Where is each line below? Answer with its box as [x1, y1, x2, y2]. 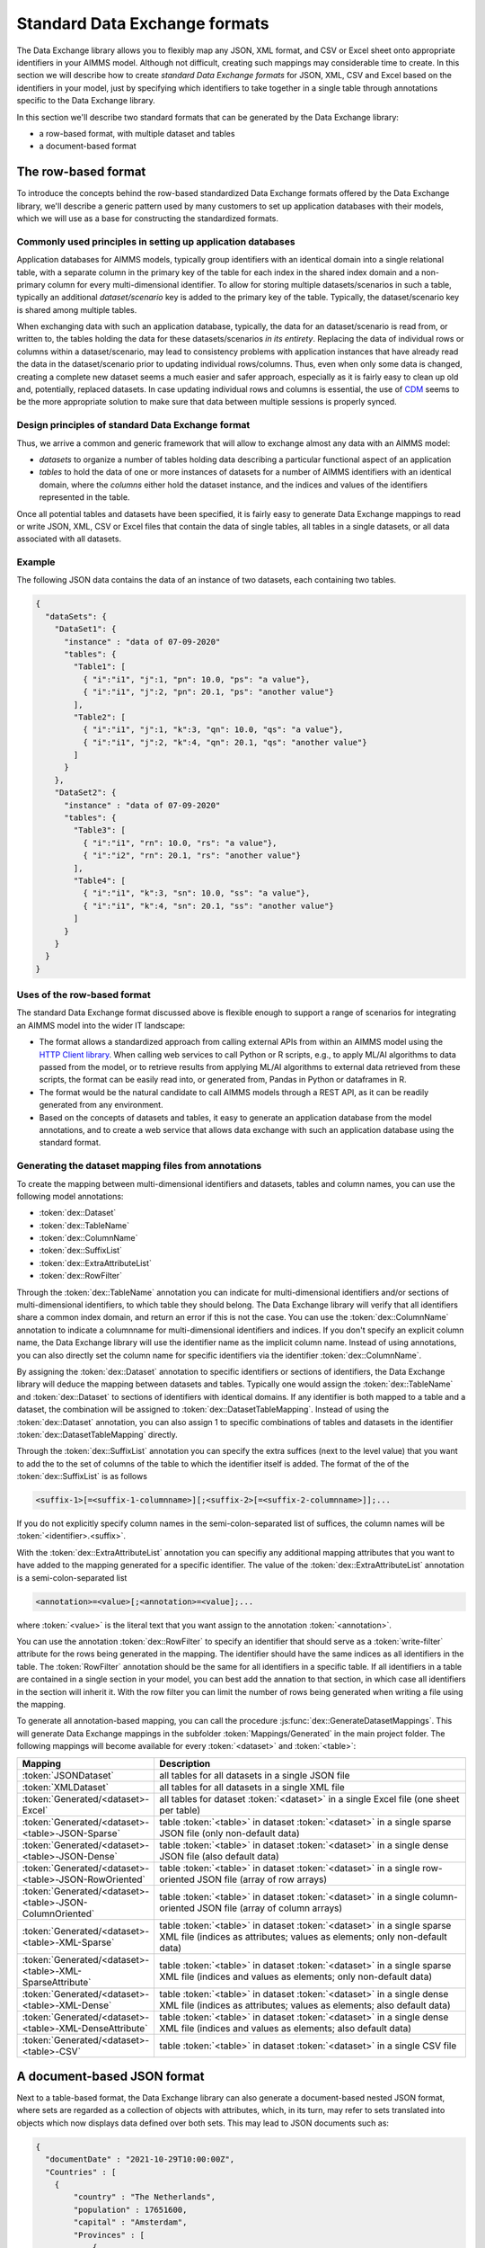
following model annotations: [16, 1191, 124, 1201]
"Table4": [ [73, 876, 126, 886]
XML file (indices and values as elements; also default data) [159, 2021, 412, 2034]
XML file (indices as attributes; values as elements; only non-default [159, 1930, 448, 1942]
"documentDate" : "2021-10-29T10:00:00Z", [45, 2154, 235, 2164]
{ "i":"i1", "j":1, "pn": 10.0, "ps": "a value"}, [82, 674, 311, 684]
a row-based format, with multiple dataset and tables [39, 128, 235, 138]
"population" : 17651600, [73, 2204, 188, 2215]
